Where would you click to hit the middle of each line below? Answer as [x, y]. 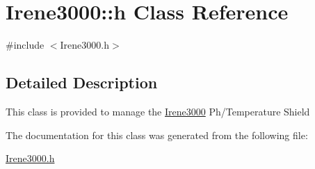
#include [25, 45]
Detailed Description [82, 82]
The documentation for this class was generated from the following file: [157, 135]
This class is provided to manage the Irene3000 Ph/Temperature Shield [158, 111]
